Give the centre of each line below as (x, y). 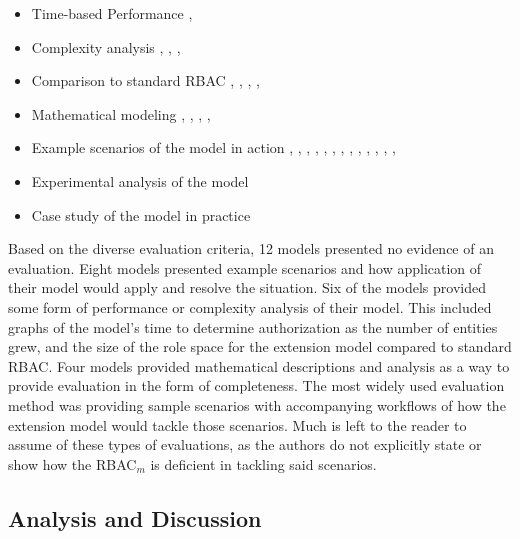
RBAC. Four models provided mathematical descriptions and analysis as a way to (259, 365)
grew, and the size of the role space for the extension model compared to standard (260, 346)
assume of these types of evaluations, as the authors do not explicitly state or (245, 444)
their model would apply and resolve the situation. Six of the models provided (247, 287)
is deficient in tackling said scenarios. (263, 463)
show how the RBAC (72, 463)
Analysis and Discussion (135, 517)
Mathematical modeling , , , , (121, 113)
